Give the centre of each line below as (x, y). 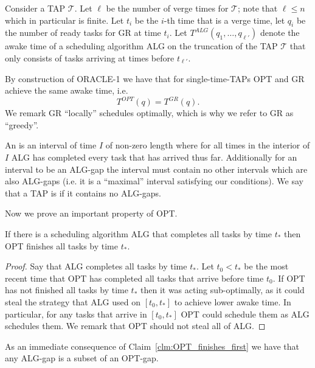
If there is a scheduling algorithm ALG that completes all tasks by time (138, 234)
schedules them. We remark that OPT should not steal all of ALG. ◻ (135, 326)
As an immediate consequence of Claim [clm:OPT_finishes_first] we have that (152, 346)
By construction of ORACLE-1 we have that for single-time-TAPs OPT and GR (155, 78)
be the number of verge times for (167, 8)
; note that (258, 8)
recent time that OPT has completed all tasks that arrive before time (134, 278)
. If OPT (289, 278)
